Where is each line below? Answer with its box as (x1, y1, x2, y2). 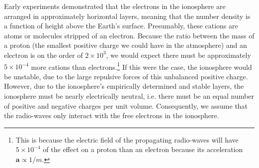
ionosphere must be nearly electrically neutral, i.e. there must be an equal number (4, 91, 254, 101)
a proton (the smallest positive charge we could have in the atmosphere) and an (4, 40, 247, 50)
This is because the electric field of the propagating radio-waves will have (15, 134, 239, 145)
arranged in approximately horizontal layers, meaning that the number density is (4, 10, 251, 21)
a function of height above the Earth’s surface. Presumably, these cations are (4, 20, 238, 31)
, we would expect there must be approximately (106, 49, 251, 60)
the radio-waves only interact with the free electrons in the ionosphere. (4, 110, 219, 121)
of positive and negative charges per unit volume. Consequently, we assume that (4, 100, 248, 111)
